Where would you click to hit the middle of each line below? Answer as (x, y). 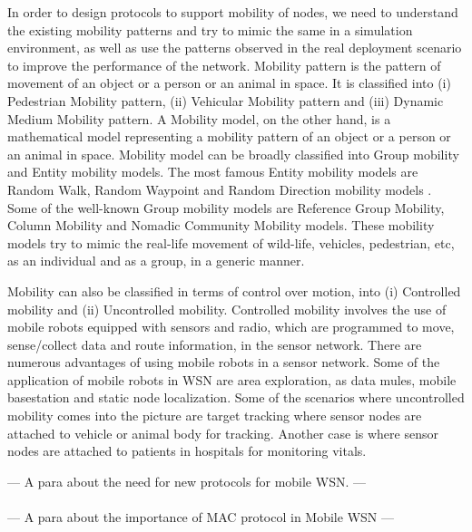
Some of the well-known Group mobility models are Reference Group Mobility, (226, 207)
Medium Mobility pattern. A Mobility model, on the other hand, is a (199, 118)
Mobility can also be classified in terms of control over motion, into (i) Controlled (234, 290)
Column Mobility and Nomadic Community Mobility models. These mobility (221, 225)
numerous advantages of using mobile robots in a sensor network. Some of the (224, 362)
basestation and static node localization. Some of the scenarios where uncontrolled (236, 397)
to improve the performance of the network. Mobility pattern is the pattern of (224, 65)
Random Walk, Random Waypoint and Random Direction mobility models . (220, 189)
